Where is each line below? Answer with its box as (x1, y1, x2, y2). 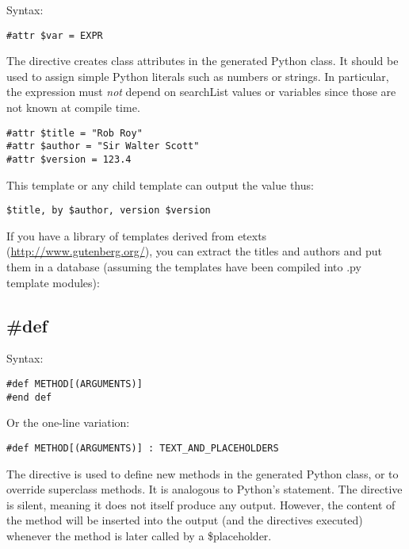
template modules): (6, 274, 100, 290)
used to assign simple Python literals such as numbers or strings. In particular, (6, 67, 389, 84)
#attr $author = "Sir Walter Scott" (6, 140, 200, 152)
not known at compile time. (6, 99, 140, 116)
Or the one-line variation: (6, 414, 130, 431)
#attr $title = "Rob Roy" (6, 127, 143, 139)
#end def (6, 391, 52, 403)
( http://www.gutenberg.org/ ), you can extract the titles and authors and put (6, 243, 383, 259)
